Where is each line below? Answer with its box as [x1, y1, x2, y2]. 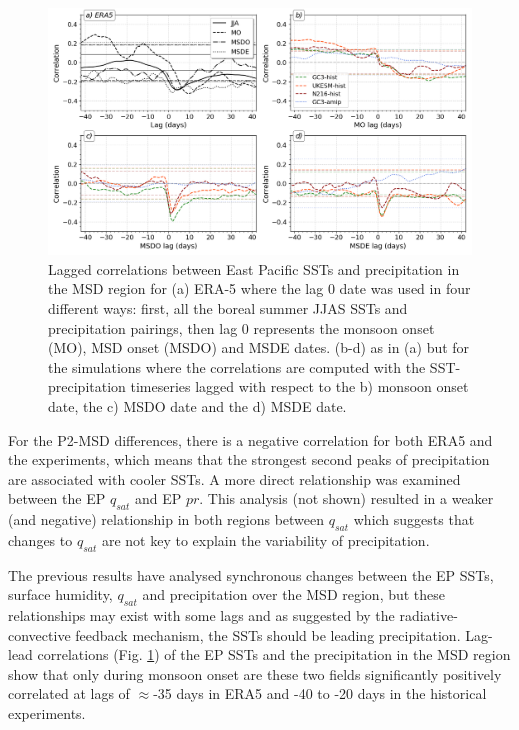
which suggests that [353, 509, 475, 530]
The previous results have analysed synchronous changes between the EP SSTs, [8, 564, 494, 585]
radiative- [399, 605, 458, 626]
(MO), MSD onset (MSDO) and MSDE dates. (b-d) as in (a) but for [48, 337, 470, 358]
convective [8, 624, 71, 645]
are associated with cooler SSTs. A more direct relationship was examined [8, 468, 461, 489]
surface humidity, [8, 584, 113, 605]
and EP [134, 488, 182, 509]
